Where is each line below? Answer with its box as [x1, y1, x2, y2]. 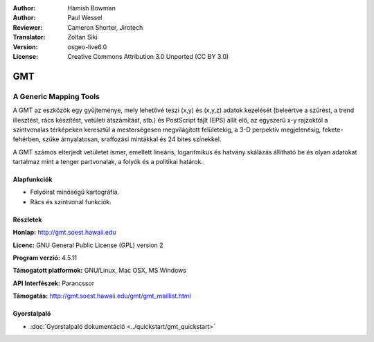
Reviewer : [12, 23, 43, 31]
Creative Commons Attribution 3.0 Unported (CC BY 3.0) [67, 52, 229, 60]
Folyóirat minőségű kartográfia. [30, 188, 120, 197]
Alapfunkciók [12, 175, 53, 183]
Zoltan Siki [67, 33, 98, 42]
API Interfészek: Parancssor [12, 279, 95, 287]
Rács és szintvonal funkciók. [30, 197, 112, 206]
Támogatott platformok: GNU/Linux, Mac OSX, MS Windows [12, 267, 187, 275]
